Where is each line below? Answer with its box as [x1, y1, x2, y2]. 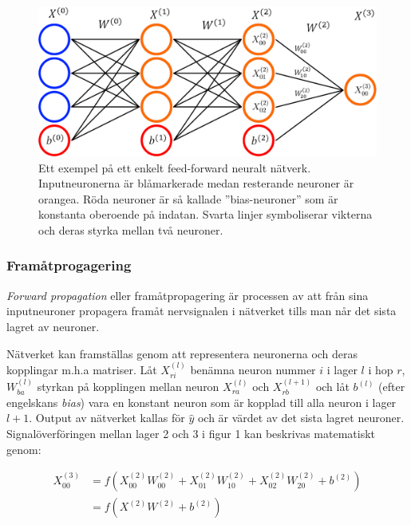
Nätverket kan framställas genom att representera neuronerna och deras [6, 345, 358, 361]
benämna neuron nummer [190, 361, 316, 377]
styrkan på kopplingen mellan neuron [37, 378, 219, 395]
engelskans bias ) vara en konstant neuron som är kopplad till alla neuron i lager [6, 393, 397, 410]
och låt [315, 378, 350, 395]
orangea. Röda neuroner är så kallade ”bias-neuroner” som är [38, 190, 338, 207]
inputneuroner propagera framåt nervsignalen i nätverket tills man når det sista [6, 302, 397, 319]
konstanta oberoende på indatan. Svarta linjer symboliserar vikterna [38, 206, 373, 223]
